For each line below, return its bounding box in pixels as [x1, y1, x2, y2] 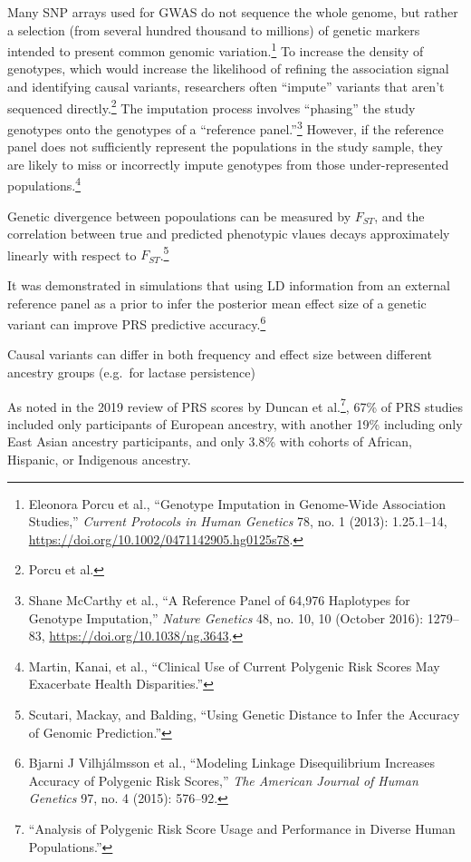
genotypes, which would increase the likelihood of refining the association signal [7, 59, 449, 78]
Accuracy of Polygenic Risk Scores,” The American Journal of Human [28, 770, 418, 789]
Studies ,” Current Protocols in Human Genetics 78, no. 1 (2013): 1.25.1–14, [28, 512, 447, 531]
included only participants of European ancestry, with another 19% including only [7, 414, 463, 433]
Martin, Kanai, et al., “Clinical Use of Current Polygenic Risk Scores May [28, 656, 440, 675]
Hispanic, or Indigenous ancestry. [7, 450, 191, 469]
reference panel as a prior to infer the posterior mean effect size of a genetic [7, 293, 427, 312]
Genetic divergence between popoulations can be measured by [7, 206, 351, 225]
